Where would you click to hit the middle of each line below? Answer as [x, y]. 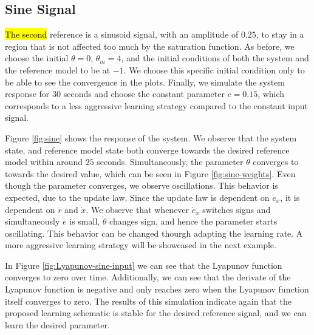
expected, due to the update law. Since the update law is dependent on [137, 197]
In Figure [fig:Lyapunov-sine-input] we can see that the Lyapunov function [144, 265]
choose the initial [37, 58]
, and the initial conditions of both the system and [215, 58]
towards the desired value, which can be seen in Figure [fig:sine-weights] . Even [150, 173]
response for [27, 94]
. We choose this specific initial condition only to [214, 69]
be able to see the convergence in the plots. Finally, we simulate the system [145, 82]
